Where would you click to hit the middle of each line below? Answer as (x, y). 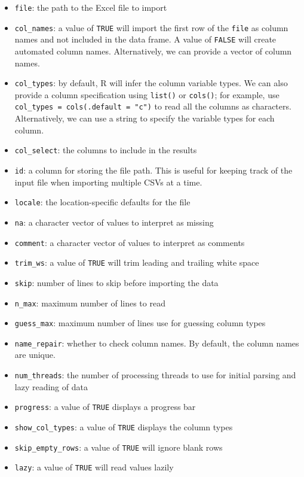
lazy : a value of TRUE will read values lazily (94, 467)
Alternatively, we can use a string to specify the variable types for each (145, 118)
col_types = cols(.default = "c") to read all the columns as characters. (153, 106)
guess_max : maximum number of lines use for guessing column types (140, 323)
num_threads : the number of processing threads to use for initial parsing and (155, 375)
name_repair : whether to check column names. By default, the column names (157, 343)
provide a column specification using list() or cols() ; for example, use (147, 94)
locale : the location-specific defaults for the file (102, 202)
